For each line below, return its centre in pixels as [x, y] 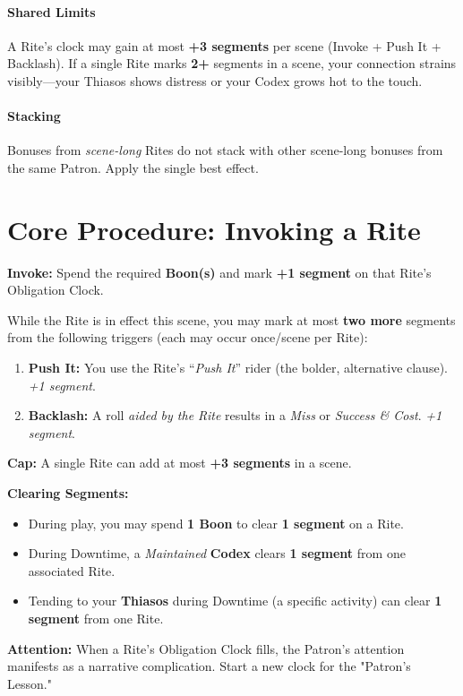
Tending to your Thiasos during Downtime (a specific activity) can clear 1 [235, 601]
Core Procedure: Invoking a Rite [214, 229]
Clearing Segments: [68, 493]
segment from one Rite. [96, 618]
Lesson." [30, 683]
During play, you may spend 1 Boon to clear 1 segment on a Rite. [216, 523]
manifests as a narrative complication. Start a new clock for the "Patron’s [209, 666]
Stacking [34, 116]
